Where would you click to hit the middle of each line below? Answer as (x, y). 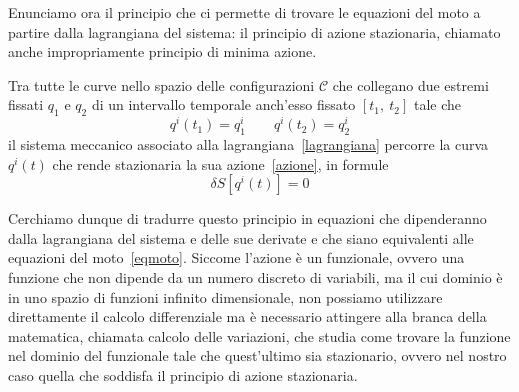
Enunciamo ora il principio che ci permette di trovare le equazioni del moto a (244, 12)
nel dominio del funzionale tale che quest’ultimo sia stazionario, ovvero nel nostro (257, 355)
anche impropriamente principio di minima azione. (162, 51)
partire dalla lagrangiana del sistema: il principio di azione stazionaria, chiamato (254, 31)
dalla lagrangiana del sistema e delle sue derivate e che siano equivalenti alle (241, 237)
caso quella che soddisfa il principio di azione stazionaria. (183, 374)
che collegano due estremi (410, 84)
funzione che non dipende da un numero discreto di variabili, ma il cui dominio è (255, 277)
